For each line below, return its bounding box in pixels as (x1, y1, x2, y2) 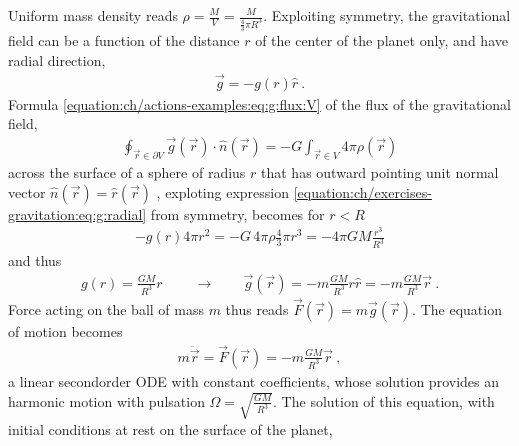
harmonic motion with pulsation (8, 390, 205, 411)
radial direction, (8, 49, 106, 70)
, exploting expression (156, 181, 290, 202)
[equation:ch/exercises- (293, 181, 432, 202)
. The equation (412, 299, 502, 320)
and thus (8, 250, 62, 271)
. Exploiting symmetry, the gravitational (263, 5, 511, 25)
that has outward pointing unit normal (261, 161, 499, 182)
